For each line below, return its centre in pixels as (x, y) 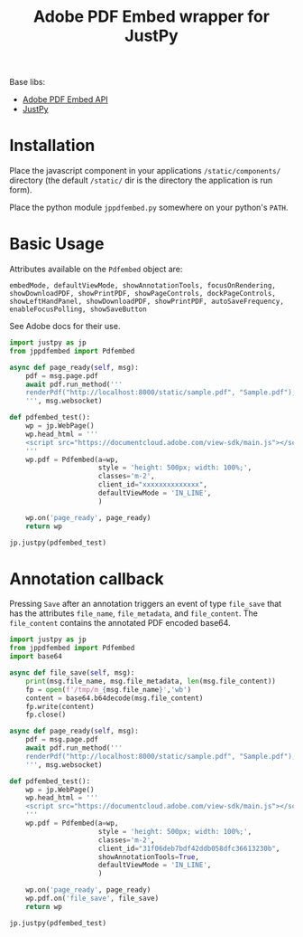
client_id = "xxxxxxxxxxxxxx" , (152, 485)
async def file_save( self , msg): (72, 673)
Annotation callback (87, 578)
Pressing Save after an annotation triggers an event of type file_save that (146, 604)
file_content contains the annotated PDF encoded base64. (120, 623)
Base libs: (28, 82)
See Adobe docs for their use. (65, 327)
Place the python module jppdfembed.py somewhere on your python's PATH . (149, 208)
